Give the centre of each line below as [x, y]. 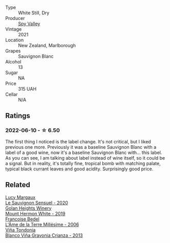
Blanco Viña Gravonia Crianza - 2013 [44, 235]
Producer [15, 18]
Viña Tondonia [20, 230]
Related [18, 185]
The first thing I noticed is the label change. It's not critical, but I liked [78, 141]
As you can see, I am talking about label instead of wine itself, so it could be [85, 158]
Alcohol [13, 62]
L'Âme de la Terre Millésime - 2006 [42, 224]
